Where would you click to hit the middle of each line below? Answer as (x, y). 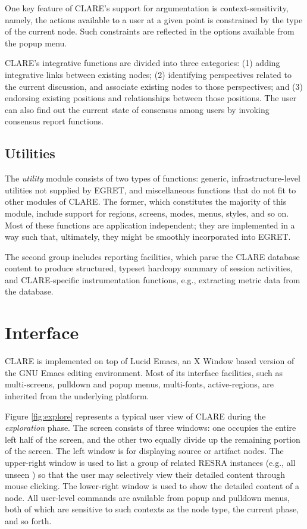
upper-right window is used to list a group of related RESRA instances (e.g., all (150, 462)
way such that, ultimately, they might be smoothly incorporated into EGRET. (148, 237)
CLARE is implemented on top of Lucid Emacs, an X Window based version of (150, 361)
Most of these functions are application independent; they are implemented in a (150, 225)
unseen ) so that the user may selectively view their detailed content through (145, 474)
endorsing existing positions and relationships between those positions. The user (151, 98)
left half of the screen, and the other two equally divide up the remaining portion (153, 439)
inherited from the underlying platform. (77, 395)
